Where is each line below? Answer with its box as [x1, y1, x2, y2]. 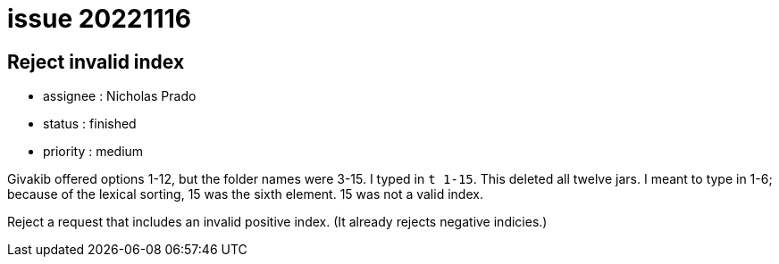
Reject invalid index [7, 50, 185, 73]
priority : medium [43, 144, 144, 160]
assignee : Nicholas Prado [43, 88, 197, 104]
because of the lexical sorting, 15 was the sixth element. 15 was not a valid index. [7, 186, 483, 202]
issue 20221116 [7, 4, 191, 34]
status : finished [43, 116, 137, 132]
